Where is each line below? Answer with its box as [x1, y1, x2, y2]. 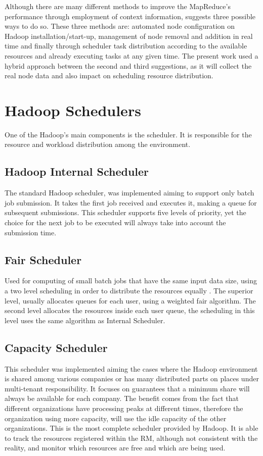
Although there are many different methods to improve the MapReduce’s [5, 1, 231, 11]
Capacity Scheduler [5, 339, 108, 355]
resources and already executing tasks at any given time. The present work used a [5, 50, 258, 61]
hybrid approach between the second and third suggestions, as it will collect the [5, 60, 252, 71]
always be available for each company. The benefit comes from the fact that [5, 393, 239, 403]
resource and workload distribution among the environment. [5, 139, 191, 149]
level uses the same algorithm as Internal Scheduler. [5, 315, 165, 325]
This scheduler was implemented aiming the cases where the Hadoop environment [5, 363, 258, 374]
